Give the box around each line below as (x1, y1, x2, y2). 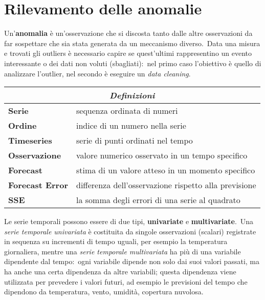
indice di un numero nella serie (76, 119, 186, 132)
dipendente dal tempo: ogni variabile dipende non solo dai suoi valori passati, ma (4, 256, 259, 267)
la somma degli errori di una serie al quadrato (76, 194, 240, 206)
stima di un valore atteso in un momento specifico (76, 164, 255, 176)
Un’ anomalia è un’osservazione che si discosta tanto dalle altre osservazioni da (4, 28, 253, 38)
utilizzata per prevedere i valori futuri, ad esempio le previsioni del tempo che (4, 276, 248, 287)
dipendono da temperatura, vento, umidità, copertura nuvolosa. (4, 286, 204, 297)
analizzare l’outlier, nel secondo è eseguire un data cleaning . (4, 68, 191, 78)
